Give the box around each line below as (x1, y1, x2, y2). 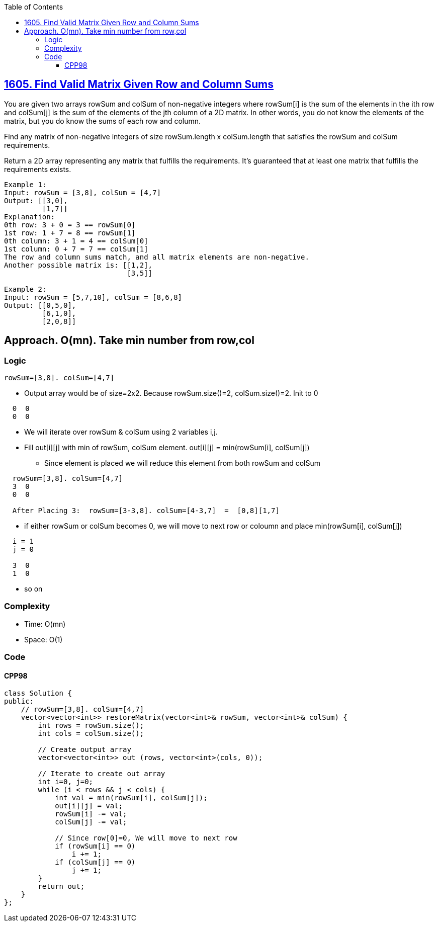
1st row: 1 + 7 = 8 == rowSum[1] (4, 228, 136, 237)
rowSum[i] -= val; (55, 810, 127, 818)
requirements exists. (4, 164, 71, 174)
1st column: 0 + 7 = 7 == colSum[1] (4, 244, 148, 253)
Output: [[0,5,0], (4, 301, 76, 309)
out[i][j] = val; (55, 802, 123, 810)
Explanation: (4, 212, 55, 221)
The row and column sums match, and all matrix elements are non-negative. (4, 252, 309, 261)
